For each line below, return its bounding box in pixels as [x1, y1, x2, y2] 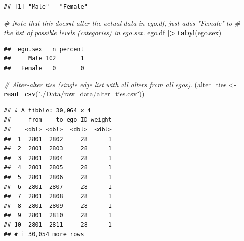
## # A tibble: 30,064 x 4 [4, 107, 91, 114]
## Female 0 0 [4, 64, 84, 72]
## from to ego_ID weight [4, 116, 112, 124]
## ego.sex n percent [4, 45, 84, 53]
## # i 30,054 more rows [4, 231, 84, 238]
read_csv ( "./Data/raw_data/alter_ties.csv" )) [4, 89, 145, 99]
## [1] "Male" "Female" [4, 3, 87, 10]
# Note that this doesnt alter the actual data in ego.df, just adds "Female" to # [4, 18, 240, 28]
